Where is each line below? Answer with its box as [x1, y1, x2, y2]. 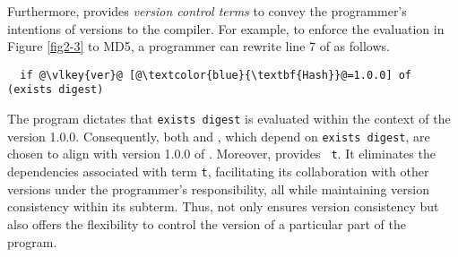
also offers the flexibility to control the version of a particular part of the [7, 214, 406, 233]
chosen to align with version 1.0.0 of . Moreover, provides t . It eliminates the [7, 144, 436, 163]
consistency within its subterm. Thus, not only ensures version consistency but [7, 197, 439, 216]
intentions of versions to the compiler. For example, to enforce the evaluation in [7, 19, 445, 38]
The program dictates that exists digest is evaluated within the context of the [7, 109, 451, 128]
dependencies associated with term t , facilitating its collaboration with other [7, 162, 429, 181]
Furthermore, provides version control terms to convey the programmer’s [7, 2, 407, 20]
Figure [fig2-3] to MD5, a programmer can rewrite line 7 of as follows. [7, 37, 390, 56]
